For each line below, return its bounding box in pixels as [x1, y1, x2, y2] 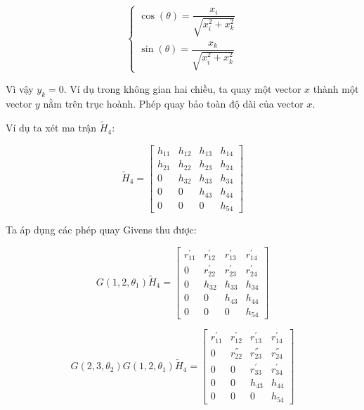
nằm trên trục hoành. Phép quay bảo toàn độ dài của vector [43, 96, 304, 111]
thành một [313, 82, 359, 96]
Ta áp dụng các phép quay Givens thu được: [6, 222, 197, 237]
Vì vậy [6, 82, 34, 96]
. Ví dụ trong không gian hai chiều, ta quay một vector [63, 82, 301, 96]
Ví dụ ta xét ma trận [6, 120, 97, 135]
